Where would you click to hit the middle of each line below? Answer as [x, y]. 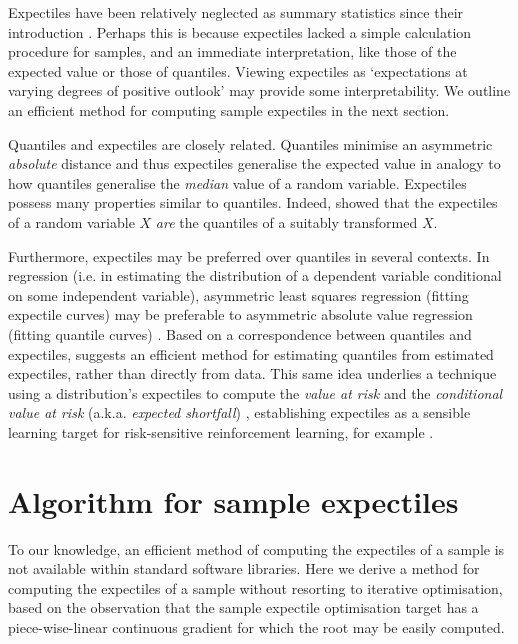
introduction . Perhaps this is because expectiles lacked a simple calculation [240, 31]
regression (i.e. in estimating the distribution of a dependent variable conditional [255, 275]
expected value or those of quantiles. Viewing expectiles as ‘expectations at [238, 70]
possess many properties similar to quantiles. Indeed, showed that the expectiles [253, 202]
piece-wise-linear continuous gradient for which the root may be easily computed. [256, 626]
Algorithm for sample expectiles [233, 500]
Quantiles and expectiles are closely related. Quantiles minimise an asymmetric [250, 143]
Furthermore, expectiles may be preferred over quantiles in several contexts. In [249, 255]
